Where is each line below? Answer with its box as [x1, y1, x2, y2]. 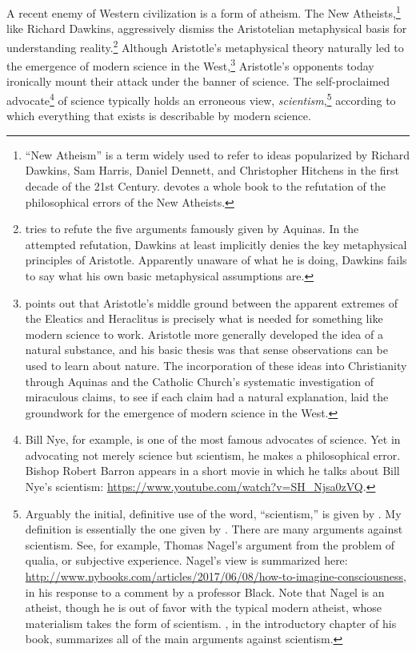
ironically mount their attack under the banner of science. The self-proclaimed [6, 73, 390, 90]
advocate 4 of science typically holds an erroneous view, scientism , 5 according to [6, 89, 396, 108]
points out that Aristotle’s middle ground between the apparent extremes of [25, 294, 398, 311]
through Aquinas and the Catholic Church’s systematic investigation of [25, 372, 374, 389]
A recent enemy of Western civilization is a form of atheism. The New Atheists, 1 [6, 2, 401, 21]
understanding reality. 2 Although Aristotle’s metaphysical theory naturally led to [6, 36, 404, 55]
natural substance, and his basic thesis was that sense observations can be [25, 341, 388, 358]
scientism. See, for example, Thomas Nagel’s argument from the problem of [25, 536, 395, 553]
